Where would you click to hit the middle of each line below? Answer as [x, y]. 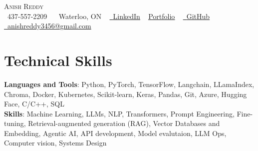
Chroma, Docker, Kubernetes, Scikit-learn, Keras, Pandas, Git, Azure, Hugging [126, 94]
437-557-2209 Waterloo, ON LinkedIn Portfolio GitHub [109, 16]
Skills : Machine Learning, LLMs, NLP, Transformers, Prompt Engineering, [119, 113]
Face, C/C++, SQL [34, 104]
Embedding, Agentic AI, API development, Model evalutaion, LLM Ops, [115, 133]
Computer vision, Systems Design [55, 143]
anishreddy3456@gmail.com [49, 26]
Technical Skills [58, 60]
